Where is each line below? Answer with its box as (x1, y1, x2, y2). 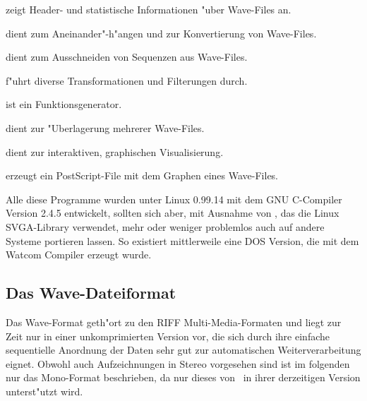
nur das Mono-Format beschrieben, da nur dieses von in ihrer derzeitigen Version (6, 370, 361, 385)
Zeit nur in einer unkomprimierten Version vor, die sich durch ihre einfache (6, 328, 330, 343)
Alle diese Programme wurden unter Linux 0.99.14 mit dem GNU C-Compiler (6, 191, 342, 206)
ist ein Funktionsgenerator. (6, 97, 122, 112)
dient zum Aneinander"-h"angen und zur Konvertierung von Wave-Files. (6, 25, 317, 40)
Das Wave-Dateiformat (6, 282, 176, 304)
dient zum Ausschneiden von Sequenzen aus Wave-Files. (6, 49, 248, 64)
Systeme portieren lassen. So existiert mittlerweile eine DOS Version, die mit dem (6, 233, 359, 248)
